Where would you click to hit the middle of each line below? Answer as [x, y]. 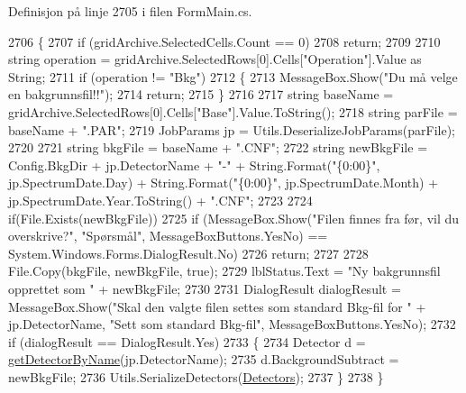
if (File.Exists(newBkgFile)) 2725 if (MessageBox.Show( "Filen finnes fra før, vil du [234, 218]
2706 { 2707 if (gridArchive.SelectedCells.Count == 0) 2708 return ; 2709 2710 [224, 41]
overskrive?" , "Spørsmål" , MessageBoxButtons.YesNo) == [168, 236]
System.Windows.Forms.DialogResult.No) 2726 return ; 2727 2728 [188, 253]
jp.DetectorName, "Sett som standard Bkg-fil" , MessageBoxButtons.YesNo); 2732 [232, 324]
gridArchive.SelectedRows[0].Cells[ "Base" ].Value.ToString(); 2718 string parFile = [233, 111]
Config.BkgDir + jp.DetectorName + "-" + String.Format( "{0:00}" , [194, 165]
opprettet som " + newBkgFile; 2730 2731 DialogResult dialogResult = [205, 288]
